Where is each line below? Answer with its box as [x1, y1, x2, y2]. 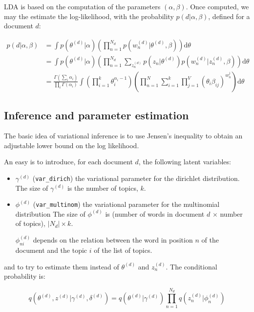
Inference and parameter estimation [4, 108, 189, 123]
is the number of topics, [67, 182, 138, 193]
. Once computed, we [186, 1, 249, 11]
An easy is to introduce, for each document [4, 156, 133, 167]
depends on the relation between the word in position [33, 235, 193, 245]
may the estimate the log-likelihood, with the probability [4, 11, 174, 21]
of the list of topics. [94, 245, 152, 255]
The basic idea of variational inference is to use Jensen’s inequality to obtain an [4, 131, 243, 141]
